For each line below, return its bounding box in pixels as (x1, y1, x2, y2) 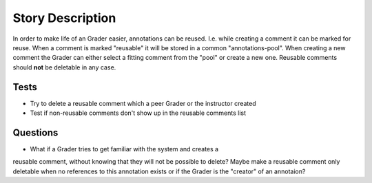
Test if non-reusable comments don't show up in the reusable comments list (30, 109, 246, 117)
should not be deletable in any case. (12, 63, 116, 72)
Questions (12, 127, 59, 138)
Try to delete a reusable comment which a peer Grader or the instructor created (30, 99, 256, 107)
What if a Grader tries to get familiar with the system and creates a (30, 144, 219, 153)
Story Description (12, 10, 116, 25)
